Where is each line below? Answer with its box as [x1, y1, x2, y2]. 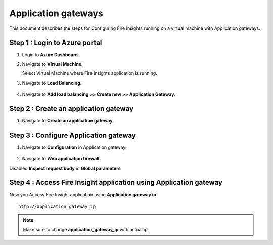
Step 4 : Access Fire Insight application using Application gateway [9, 178, 222, 187]
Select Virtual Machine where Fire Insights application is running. [22, 70, 158, 76]
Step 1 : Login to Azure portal [9, 38, 102, 47]
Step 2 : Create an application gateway [9, 104, 134, 113]
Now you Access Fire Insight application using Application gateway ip [9, 191, 156, 197]
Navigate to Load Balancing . [22, 79, 82, 86]
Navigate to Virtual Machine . [22, 61, 83, 67]
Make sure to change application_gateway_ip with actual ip [23, 226, 148, 232]
